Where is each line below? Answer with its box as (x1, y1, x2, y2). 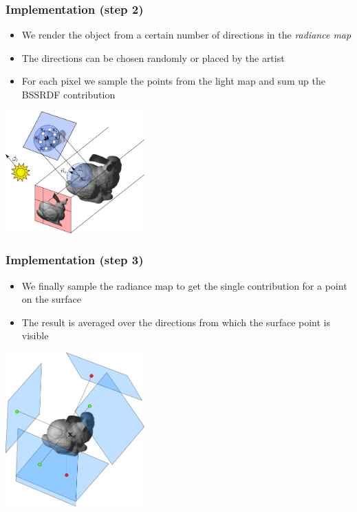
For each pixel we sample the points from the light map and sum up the (21, 74, 325, 88)
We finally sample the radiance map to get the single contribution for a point (21, 278, 347, 292)
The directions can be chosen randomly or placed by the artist (21, 50, 285, 65)
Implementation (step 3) (6, 251, 144, 268)
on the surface (21, 292, 81, 306)
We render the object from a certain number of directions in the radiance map (21, 28, 351, 42)
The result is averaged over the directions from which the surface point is (21, 314, 330, 329)
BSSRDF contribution (21, 87, 116, 101)
